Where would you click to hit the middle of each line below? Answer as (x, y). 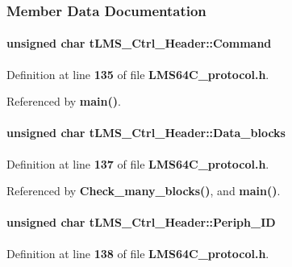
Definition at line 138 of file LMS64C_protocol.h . (138, 253)
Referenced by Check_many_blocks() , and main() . (144, 191)
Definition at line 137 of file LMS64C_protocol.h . (138, 163)
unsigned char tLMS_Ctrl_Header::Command (139, 43)
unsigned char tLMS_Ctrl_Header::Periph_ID (141, 222)
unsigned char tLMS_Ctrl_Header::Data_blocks (146, 133)
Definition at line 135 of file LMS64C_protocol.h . (138, 74)
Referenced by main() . (64, 101)
